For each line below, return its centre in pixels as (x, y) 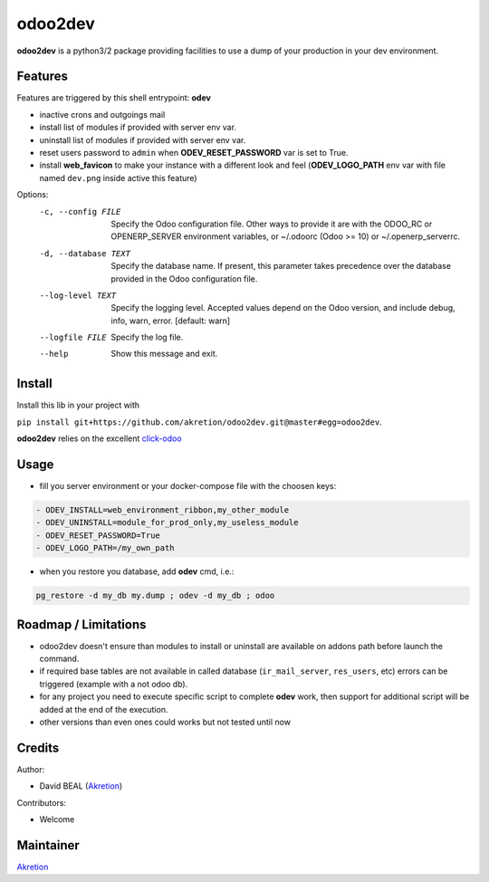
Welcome (57, 820)
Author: (31, 769)
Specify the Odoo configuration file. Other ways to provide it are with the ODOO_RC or (272, 224)
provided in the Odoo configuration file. (184, 278)
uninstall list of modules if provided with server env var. (143, 139)
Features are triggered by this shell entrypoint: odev (114, 98)
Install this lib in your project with (78, 405)
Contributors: (42, 802)
